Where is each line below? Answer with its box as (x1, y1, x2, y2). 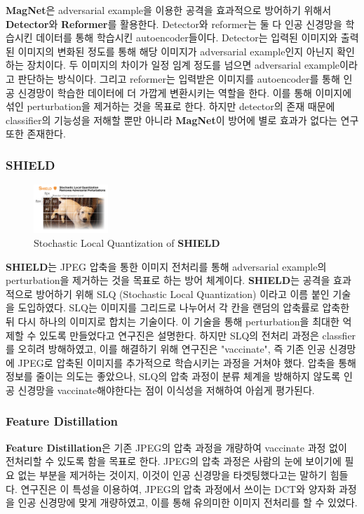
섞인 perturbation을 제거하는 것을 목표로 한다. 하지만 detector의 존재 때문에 (6, 99, 335, 114)
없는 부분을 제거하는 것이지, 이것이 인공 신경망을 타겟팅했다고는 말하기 (18, 467, 328, 482)
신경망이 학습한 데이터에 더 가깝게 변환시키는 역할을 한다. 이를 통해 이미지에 (18, 85, 352, 100)
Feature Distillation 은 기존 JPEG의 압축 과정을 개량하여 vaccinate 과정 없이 (6, 440, 347, 454)
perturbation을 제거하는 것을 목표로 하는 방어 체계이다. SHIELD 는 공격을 (6, 273, 330, 288)
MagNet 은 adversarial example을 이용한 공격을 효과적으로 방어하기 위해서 (6, 3, 332, 17)
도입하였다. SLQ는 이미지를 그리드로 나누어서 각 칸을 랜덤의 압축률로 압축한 (18, 300, 350, 315)
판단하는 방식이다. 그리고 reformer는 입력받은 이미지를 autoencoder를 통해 (18, 71, 340, 86)
